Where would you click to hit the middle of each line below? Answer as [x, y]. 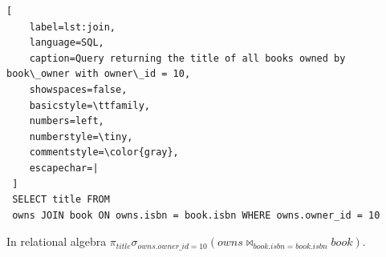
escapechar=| [64, 168]
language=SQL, [67, 43]
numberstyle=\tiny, [81, 137]
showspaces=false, [78, 89]
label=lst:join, [73, 27]
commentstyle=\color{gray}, [104, 153]
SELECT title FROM [61, 200]
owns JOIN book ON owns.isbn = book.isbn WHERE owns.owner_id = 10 [196, 215]
